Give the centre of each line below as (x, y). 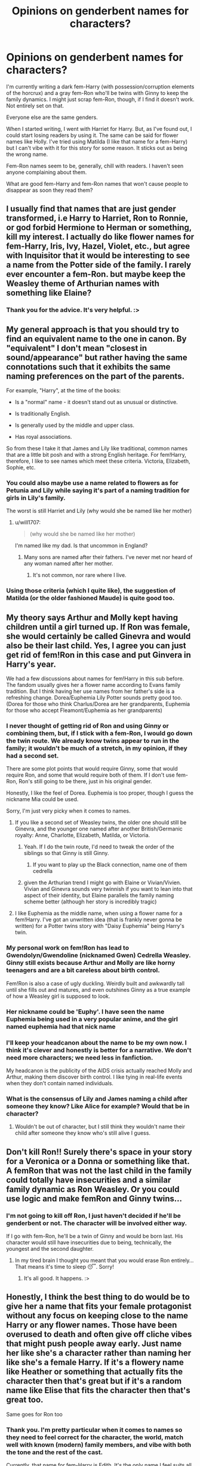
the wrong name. (27, 154)
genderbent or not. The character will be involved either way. (97, 1223)
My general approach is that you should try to (93, 329)
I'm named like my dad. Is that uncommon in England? (81, 546)
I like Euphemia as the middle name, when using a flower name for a (99, 914)
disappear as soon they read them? (50, 190)
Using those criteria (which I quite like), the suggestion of (91, 591)
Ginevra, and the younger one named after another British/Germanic (99, 829)
